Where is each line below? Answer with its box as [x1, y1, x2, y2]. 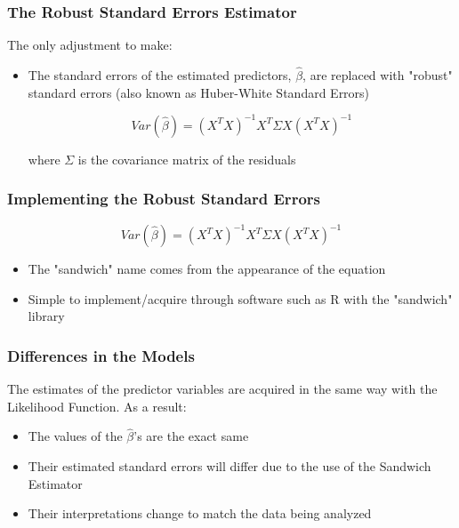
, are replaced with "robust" [302, 66, 453, 84]
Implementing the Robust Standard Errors [7, 188, 320, 210]
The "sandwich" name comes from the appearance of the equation [28, 260, 386, 278]
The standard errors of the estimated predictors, [28, 66, 292, 84]
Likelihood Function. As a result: [7, 396, 187, 415]
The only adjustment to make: [7, 36, 173, 54]
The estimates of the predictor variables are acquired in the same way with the [7, 380, 438, 398]
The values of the [28, 427, 123, 445]
